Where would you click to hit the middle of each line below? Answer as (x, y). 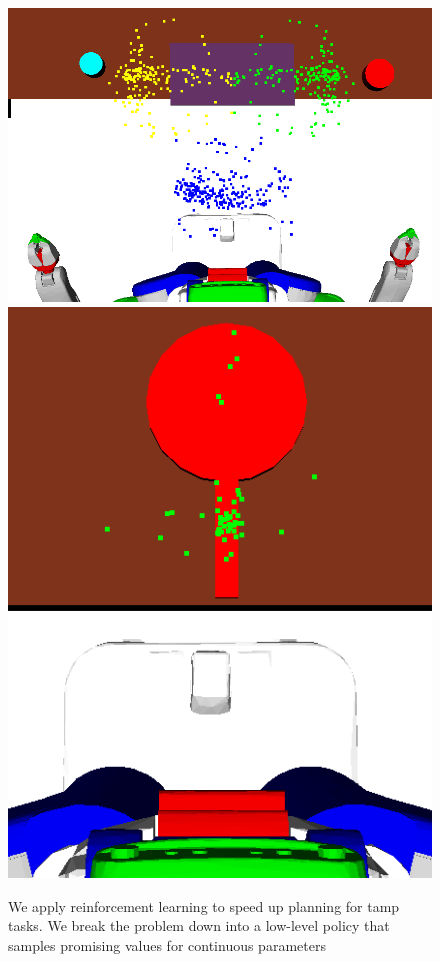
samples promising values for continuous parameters (167, 944)
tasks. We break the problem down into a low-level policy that (199, 925)
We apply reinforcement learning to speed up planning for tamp (204, 905)
